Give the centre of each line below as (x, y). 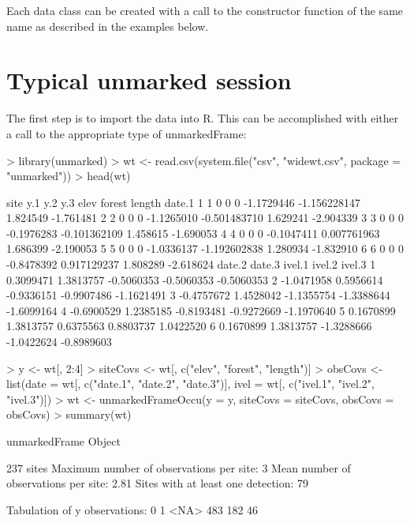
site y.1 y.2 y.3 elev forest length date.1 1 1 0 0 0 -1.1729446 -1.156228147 (183, 202)
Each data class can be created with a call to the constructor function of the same (205, 10)
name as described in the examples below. (108, 26)
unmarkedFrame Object (63, 441)
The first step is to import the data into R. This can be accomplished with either (203, 118)
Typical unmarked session (149, 80)
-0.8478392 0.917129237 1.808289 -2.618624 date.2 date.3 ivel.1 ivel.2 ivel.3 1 (191, 264)
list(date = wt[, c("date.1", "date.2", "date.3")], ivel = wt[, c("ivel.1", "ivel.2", (190, 384)
